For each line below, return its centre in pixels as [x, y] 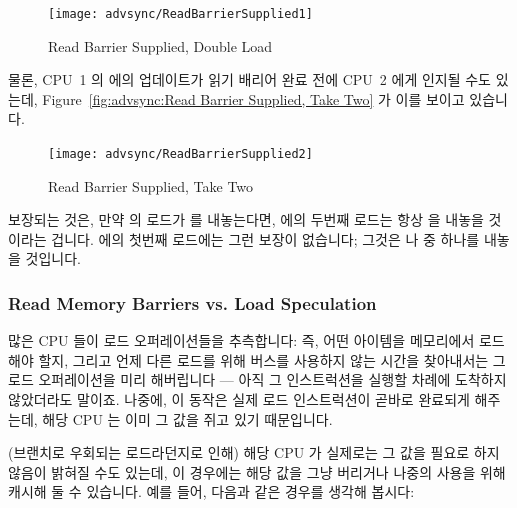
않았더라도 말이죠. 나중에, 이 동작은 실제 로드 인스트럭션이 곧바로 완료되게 [239, 399]
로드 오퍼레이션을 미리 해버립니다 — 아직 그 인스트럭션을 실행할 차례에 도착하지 [257, 379]
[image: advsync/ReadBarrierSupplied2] [180, 154]
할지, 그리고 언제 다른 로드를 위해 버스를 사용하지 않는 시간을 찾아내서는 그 [272, 359]
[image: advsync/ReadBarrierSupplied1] [180, 14]
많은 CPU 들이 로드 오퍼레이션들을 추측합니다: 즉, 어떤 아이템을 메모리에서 [241, 340]
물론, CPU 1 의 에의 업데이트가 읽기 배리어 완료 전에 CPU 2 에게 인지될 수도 [249, 79]
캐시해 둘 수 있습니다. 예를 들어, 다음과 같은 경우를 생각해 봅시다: [211, 491]
